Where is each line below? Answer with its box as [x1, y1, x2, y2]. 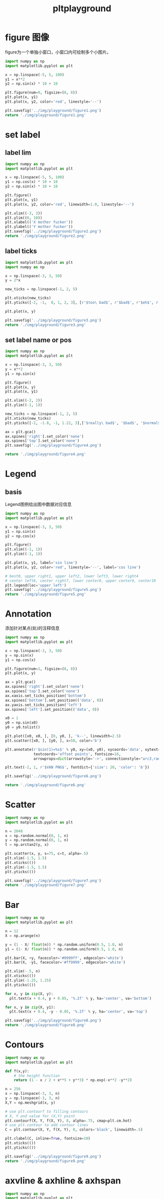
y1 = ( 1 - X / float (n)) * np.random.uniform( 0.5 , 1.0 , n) [5, 947, 123, 951]
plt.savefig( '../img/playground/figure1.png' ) [5, 108, 102, 113]
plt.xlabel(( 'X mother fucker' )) [5, 220, 73, 225]
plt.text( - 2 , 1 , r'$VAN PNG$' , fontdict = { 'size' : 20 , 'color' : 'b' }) [5, 765, 150, 770]
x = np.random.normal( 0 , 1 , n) [5, 833, 69, 838]
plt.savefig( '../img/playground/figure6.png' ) [5, 774, 102, 779]
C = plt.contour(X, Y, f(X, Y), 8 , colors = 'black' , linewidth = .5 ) [5, 1127, 143, 1132]
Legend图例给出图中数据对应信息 [5, 501, 72, 507]
